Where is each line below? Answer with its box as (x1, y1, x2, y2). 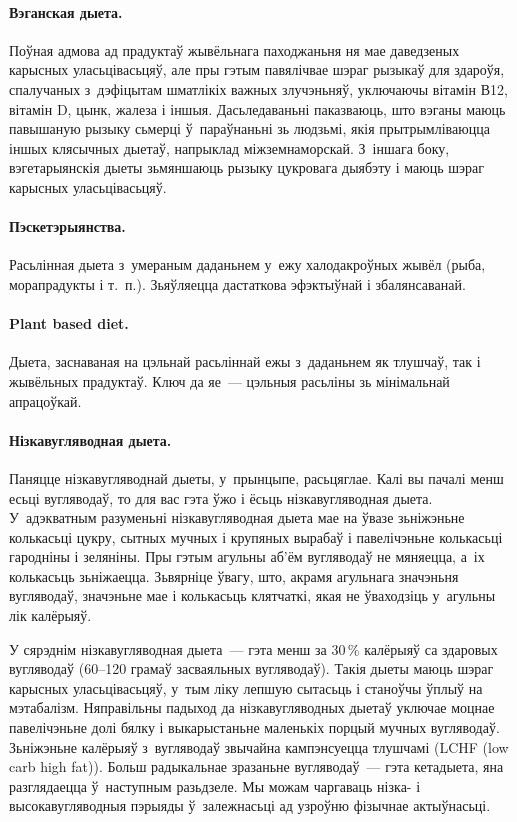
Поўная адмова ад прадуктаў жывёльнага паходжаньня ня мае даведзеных (9, 39, 460, 60)
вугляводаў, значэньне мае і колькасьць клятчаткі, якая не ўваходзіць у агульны (9, 585, 496, 606)
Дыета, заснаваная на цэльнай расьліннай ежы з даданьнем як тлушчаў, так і (9, 351, 481, 372)
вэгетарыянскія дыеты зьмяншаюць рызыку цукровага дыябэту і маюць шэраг (9, 157, 484, 178)
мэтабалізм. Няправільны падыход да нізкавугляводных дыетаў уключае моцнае (9, 697, 495, 718)
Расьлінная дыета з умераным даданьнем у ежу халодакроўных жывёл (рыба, (9, 254, 486, 275)
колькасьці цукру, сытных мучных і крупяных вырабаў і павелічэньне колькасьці (9, 526, 503, 547)
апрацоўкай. (9, 390, 82, 411)
